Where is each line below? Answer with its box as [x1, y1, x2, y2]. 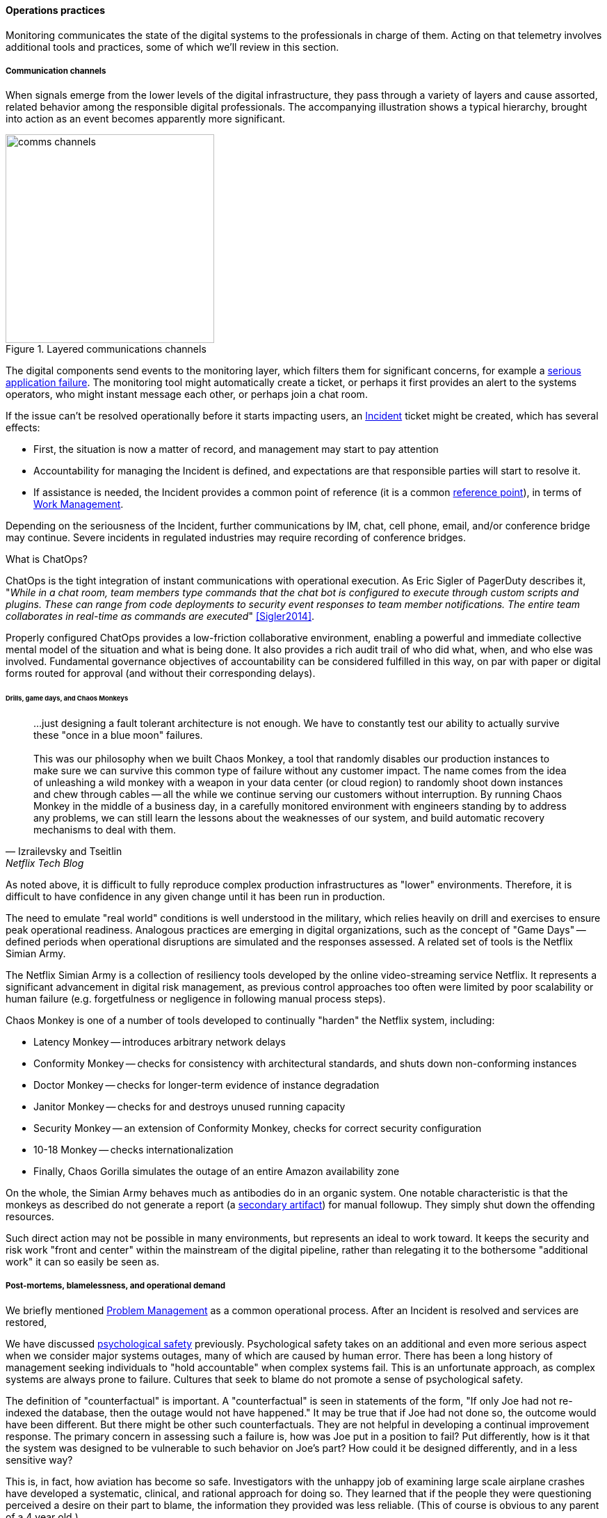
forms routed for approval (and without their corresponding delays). [6, 667, 316, 680]
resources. [6, 1211, 54, 1223]
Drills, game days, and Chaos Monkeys [6, 694, 129, 703]
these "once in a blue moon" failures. [33, 729, 203, 742]
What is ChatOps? [6, 553, 88, 566]
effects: [6, 422, 40, 434]
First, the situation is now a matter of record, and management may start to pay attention [33, 443, 439, 456]
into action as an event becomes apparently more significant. [6, 113, 286, 125]
